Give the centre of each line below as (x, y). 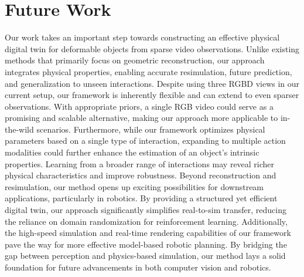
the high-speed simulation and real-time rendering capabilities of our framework (148, 233)
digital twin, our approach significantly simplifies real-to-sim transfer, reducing (146, 210)
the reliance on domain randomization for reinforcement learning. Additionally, (146, 221)
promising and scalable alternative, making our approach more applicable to (141, 118)
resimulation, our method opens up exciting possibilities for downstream (134, 186)
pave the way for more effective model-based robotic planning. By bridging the (146, 244)
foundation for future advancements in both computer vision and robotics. (138, 267)
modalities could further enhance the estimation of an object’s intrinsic (132, 152)
